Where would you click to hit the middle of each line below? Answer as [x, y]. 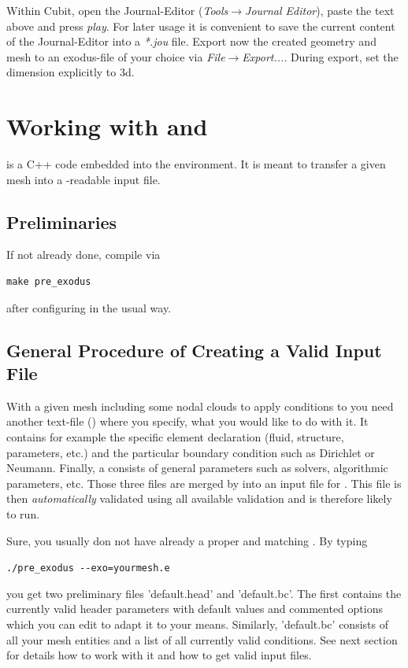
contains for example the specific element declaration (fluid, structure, [175, 437]
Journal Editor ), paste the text [320, 10]
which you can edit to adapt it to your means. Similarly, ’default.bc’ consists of [197, 624]
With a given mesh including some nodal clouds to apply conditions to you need [200, 406]
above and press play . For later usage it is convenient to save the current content [201, 26]
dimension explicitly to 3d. [70, 72]
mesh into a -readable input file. [83, 179]
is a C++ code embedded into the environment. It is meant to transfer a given [196, 164]
